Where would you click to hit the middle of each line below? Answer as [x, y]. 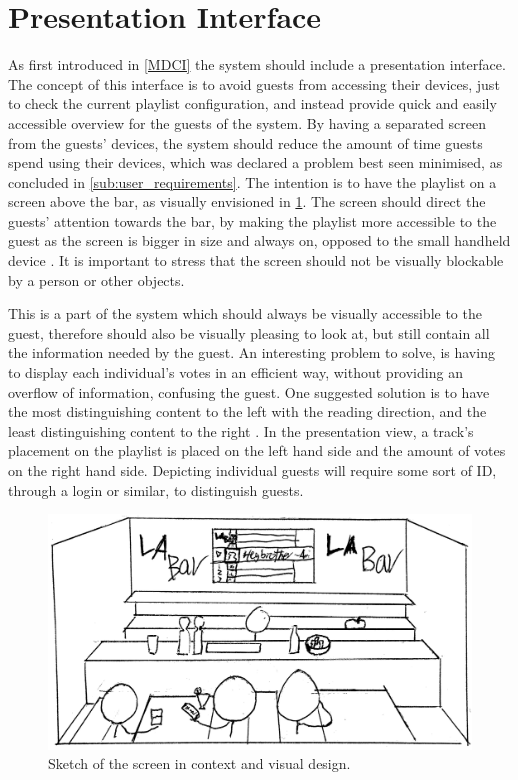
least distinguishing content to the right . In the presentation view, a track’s [241, 430]
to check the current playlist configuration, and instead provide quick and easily [252, 103]
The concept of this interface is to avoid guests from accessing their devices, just [254, 83]
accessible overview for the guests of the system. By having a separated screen [247, 122]
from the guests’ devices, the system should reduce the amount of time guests [245, 142]
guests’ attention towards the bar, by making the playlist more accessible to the [252, 220]
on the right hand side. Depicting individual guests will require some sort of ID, [252, 470]
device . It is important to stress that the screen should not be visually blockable [256, 260]
